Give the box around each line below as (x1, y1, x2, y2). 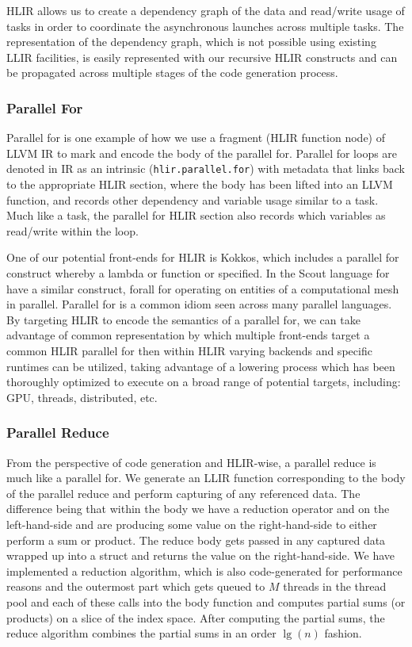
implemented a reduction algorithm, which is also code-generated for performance (6, 562, 402, 579)
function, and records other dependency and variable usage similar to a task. (6, 191, 379, 208)
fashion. (324, 625, 362, 641)
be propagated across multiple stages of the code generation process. (6, 64, 338, 81)
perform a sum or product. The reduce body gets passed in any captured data (6, 531, 386, 548)
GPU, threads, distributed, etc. (6, 389, 158, 405)
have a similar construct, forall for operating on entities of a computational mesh (6, 280, 399, 297)
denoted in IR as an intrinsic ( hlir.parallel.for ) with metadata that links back (6, 160, 405, 177)
